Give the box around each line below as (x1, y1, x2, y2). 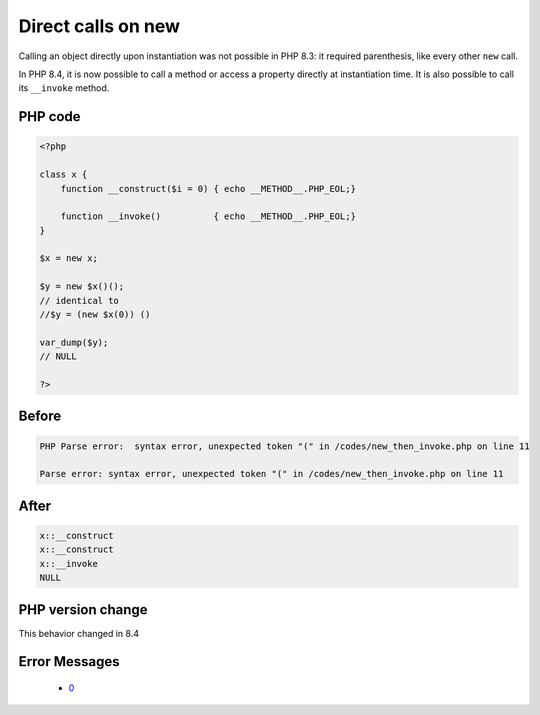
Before (18, 408, 62, 425)
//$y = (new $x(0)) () (39, 309, 151, 320)
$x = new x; (39, 253, 99, 264)
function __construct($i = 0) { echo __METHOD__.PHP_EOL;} (60, 183, 357, 194)
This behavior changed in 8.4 (18, 627, 140, 639)
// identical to (39, 295, 120, 306)
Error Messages (18, 653, 120, 670)
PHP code (18, 108, 81, 125)
